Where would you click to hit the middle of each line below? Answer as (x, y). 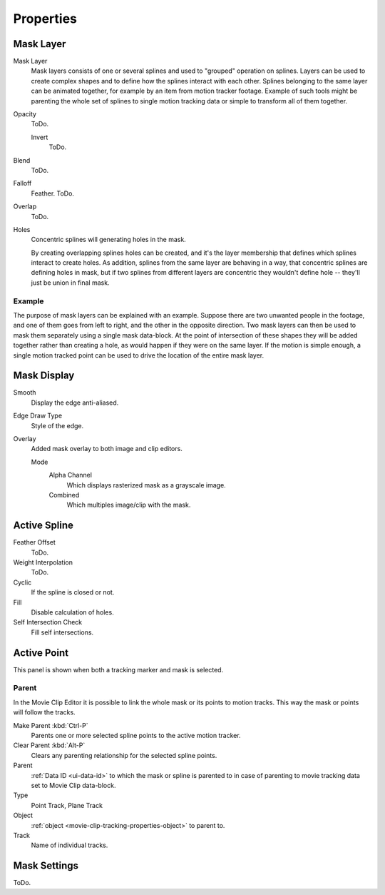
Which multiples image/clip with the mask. (129, 505)
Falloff (22, 183)
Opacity (25, 114)
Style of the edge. (57, 425)
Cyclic (22, 582)
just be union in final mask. (70, 283)
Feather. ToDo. (53, 193)
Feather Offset (35, 542)
